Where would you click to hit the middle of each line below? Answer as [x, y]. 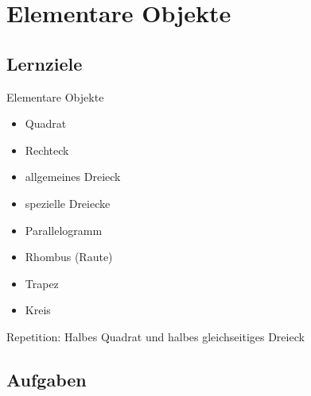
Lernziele [45, 63]
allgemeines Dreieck [73, 177]
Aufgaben [47, 379]
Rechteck [47, 150]
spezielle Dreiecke [68, 203]
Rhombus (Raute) [69, 257]
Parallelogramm [64, 230]
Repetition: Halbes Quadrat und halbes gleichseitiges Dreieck [155, 336]
